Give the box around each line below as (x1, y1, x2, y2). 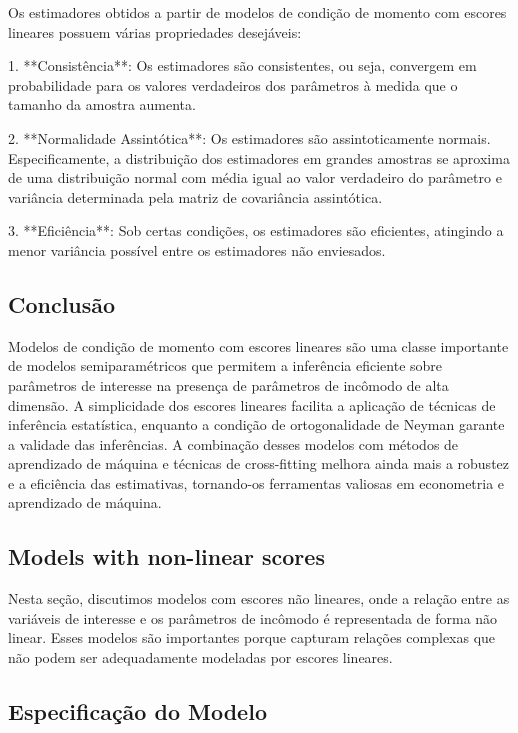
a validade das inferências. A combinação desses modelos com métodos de (8, 433, 459, 454)
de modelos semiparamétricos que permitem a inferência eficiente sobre (8, 355, 443, 376)
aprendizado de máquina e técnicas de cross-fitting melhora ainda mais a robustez (8, 453, 510, 474)
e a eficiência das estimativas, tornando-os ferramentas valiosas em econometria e (8, 472, 505, 493)
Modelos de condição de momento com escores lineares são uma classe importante (8, 335, 509, 356)
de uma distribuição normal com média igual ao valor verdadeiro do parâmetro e (8, 167, 502, 188)
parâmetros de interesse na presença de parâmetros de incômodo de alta (8, 374, 449, 395)
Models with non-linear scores (8, 541, 325, 572)
